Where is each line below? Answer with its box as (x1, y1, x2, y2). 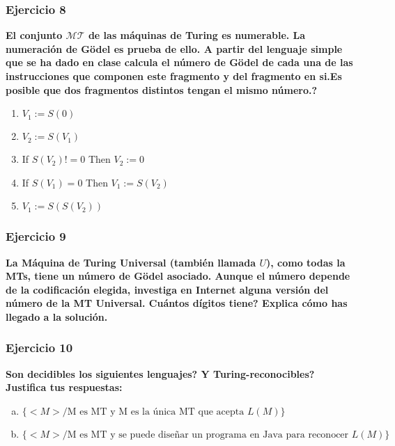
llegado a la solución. (6, 309, 108, 324)
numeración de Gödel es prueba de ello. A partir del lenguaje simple (6, 41, 343, 56)
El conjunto (6, 28, 63, 42)
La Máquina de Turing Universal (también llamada (6, 255, 256, 269)
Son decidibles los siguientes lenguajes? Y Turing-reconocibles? (6, 366, 315, 381)
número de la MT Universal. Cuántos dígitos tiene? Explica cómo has (6, 296, 348, 310)
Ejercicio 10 (6, 339, 73, 356)
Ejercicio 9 (6, 228, 66, 245)
